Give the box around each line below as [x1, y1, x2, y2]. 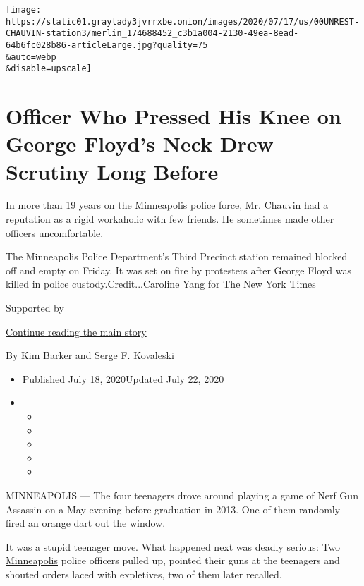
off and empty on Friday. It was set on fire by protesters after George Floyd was [6, 262, 351, 277]
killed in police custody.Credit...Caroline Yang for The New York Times [6, 276, 316, 291]
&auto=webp [6, 51, 56, 62]
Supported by [6, 300, 64, 315]
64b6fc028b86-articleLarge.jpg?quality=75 [6, 39, 208, 50]
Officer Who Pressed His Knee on [6, 102, 341, 130]
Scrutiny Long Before [6, 157, 219, 185]
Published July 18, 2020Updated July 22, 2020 [22, 371, 224, 386]
